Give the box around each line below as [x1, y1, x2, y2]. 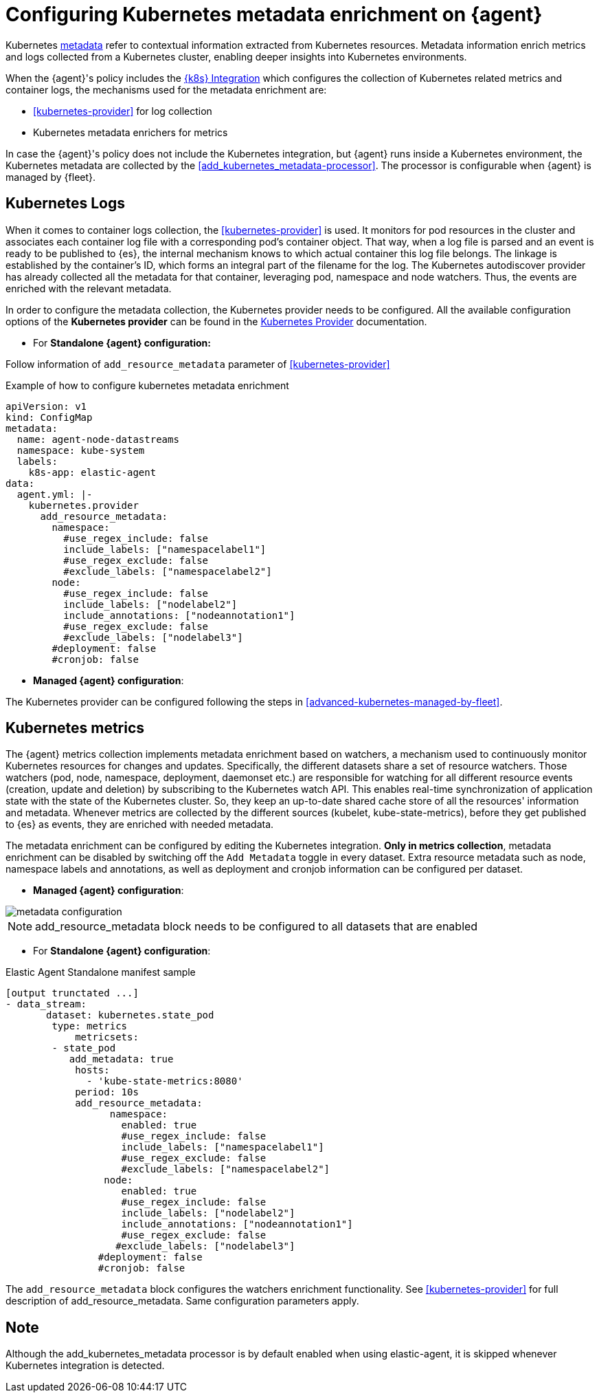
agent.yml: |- [16, 488, 93, 500]
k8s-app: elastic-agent [28, 466, 157, 478]
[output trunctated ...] [5, 987, 139, 999]
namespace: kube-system [16, 444, 145, 456]
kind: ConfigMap [5, 411, 93, 423]
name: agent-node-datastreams [16, 433, 179, 445]
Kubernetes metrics [5, 719, 145, 737]
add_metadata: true [69, 1053, 174, 1065]
